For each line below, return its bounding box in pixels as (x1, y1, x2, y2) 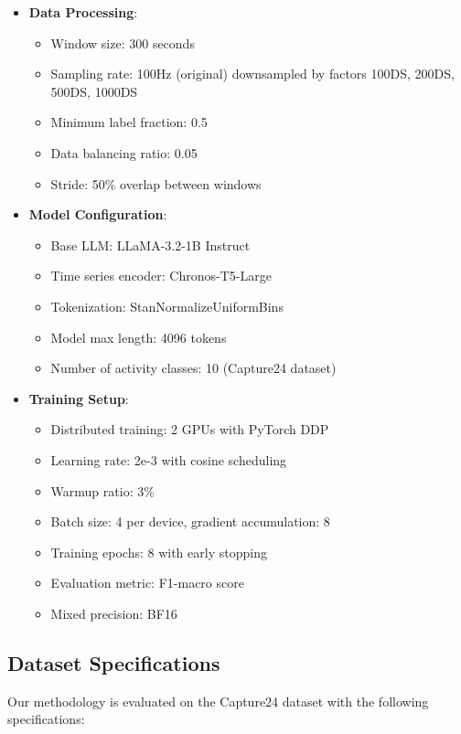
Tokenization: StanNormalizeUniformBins (50, 296, 284, 315)
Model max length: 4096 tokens (50, 327, 227, 346)
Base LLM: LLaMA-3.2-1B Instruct (50, 235, 251, 254)
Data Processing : (28, 3, 138, 21)
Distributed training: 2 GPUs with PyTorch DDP (50, 420, 329, 439)
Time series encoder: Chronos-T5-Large (50, 266, 272, 285)
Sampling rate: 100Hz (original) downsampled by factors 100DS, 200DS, (50, 64, 455, 83)
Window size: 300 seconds (50, 33, 195, 52)
